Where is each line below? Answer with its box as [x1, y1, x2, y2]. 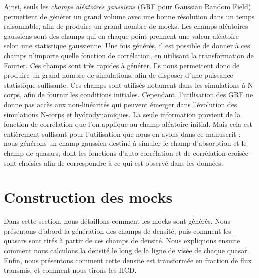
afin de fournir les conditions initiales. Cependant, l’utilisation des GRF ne [24, 89, 253, 100]
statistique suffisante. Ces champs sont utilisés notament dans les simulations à [4, 79, 246, 90]
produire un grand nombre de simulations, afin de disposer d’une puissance [4, 70, 233, 80]
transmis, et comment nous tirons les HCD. [4, 265, 137, 275]
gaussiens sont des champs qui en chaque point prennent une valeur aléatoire [4, 30, 239, 41]
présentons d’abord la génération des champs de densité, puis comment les [4, 225, 231, 236]
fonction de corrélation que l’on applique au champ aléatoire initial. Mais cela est [4, 119, 252, 129]
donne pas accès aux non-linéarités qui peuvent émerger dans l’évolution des [4, 99, 237, 109]
